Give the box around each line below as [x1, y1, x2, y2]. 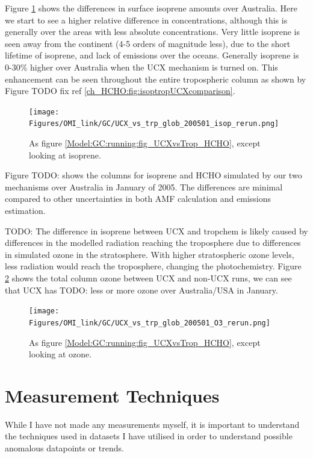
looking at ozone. [29, 348, 92, 360]
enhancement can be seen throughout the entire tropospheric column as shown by [5, 72, 306, 85]
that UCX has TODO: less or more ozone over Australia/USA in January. [5, 283, 278, 296]
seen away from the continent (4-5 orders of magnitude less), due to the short [5, 37, 291, 49]
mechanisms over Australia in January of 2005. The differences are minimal [5, 180, 283, 193]
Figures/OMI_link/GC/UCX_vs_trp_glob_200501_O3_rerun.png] [29, 318, 270, 327]
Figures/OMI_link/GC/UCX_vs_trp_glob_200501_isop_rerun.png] [29, 119, 279, 128]
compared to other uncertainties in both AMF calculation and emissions [5, 192, 271, 205]
